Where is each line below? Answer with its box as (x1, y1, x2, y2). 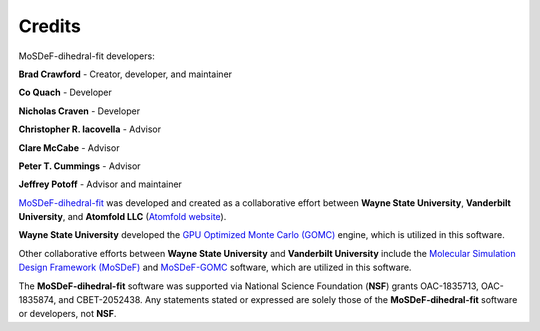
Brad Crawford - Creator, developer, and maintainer (18, 68, 233, 80)
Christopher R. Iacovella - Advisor (18, 123, 162, 135)
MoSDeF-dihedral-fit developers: (18, 50, 155, 62)
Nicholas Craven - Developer (18, 105, 140, 117)
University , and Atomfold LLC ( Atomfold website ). (18, 211, 227, 223)
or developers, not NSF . (18, 308, 117, 320)
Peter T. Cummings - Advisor (18, 160, 141, 172)
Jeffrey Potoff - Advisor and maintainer (18, 178, 182, 190)
